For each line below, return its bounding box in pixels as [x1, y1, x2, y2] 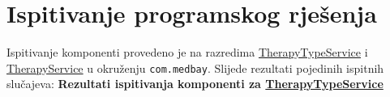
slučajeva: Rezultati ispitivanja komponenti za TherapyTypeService [6, 75, 384, 92]
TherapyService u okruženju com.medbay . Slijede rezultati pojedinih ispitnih [6, 59, 384, 76]
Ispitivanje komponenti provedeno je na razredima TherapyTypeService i [6, 44, 368, 61]
